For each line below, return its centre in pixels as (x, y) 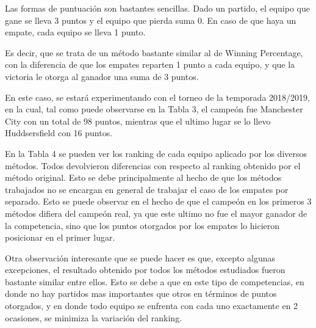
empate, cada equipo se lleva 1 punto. (75, 32)
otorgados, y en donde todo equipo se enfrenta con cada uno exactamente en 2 (152, 306)
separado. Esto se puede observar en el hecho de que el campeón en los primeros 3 (158, 201)
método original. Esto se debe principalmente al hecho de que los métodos (143, 177)
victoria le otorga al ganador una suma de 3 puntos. (102, 76)
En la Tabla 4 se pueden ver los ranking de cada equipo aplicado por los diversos (156, 153)
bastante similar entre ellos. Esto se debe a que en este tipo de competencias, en (155, 281)
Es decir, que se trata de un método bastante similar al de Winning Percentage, (154, 52)
